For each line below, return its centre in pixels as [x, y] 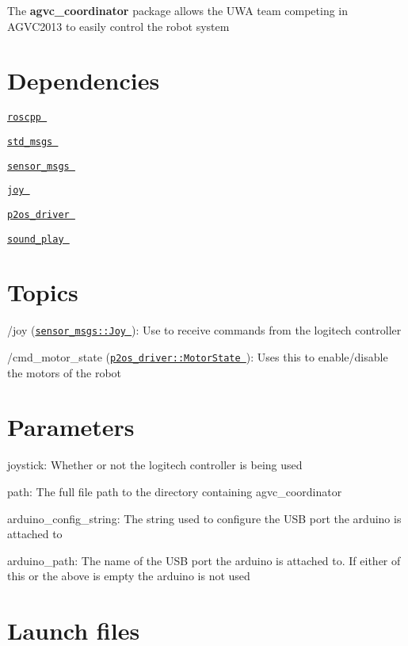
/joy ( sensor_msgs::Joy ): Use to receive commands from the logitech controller [204, 330]
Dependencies [84, 80]
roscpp [24, 118]
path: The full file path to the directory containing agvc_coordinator [175, 491]
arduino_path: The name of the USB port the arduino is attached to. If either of [204, 560]
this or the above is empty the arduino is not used [129, 576]
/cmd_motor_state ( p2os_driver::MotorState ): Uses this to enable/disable [198, 357]
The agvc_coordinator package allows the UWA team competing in [178, 10]
